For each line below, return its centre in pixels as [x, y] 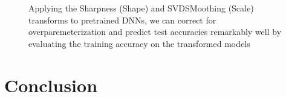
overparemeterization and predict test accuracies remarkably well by [155, 32]
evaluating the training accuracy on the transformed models [139, 43]
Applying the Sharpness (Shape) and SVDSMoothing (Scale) [141, 8]
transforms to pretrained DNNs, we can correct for [122, 20]
